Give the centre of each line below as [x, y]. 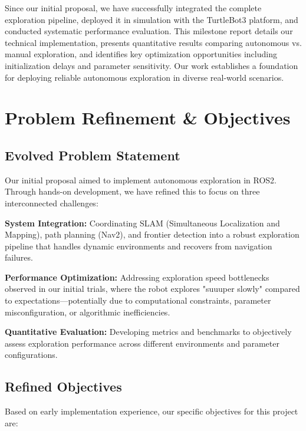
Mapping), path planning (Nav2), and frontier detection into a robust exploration [152, 234]
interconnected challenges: [52, 203]
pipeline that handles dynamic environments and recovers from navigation [139, 246]
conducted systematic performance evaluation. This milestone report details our [149, 31]
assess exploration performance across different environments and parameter [142, 343]
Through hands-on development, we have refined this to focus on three [132, 191]
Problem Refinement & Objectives [148, 118]
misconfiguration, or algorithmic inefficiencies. [88, 312]
